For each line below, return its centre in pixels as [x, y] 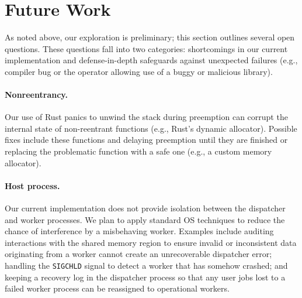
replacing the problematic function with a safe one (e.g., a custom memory [138, 151]
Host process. [32, 185]
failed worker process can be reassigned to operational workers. [117, 288]
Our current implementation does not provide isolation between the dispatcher [145, 208]
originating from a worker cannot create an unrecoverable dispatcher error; [138, 254]
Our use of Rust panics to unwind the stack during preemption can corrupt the [146, 117]
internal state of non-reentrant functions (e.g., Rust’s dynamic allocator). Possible [151, 128]
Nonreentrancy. [36, 95]
